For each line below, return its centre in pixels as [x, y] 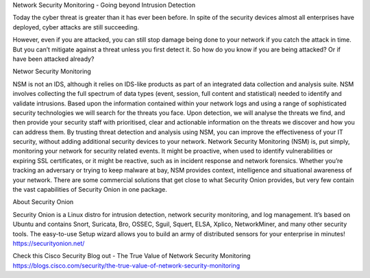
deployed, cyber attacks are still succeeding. [76, 27]
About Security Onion [43, 202]
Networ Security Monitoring [52, 71]
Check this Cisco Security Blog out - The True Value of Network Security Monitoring [132, 256]
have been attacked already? [53, 59]
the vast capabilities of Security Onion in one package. [90, 190]
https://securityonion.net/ [49, 243]
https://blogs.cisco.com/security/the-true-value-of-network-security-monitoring [126, 265]
